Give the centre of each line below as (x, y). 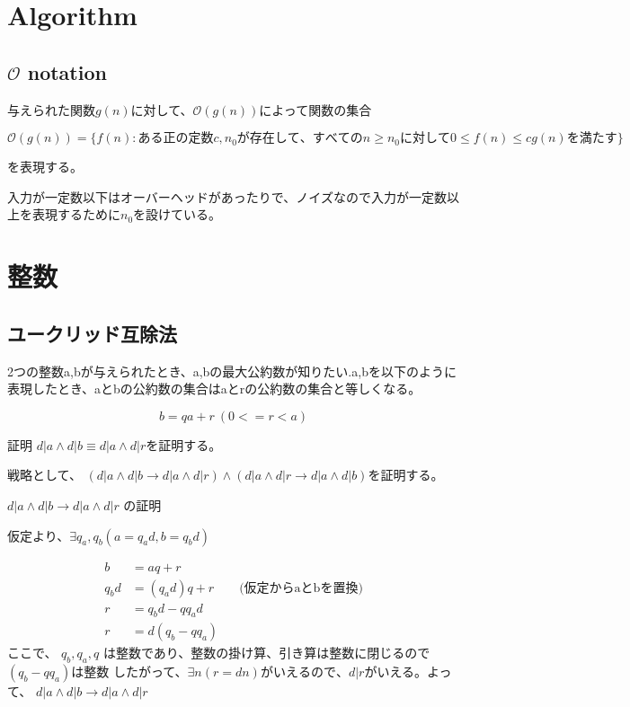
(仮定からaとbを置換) (301, 588)
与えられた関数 (51, 109)
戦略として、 (44, 475)
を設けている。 (177, 214)
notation (67, 71)
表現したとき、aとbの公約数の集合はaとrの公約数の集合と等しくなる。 (214, 389)
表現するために (76, 214)
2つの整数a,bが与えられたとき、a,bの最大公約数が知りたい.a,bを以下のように (232, 371)
